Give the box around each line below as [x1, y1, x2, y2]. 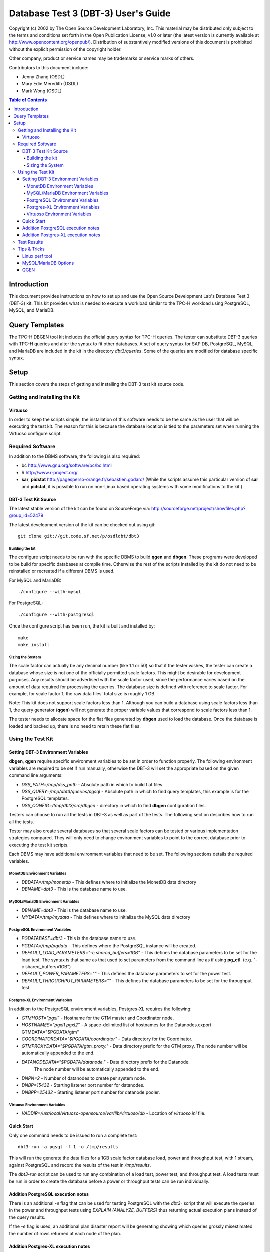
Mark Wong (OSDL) [21, 88, 62, 94]
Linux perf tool [22, 253, 52, 259]
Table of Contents [9, 97, 47, 103]
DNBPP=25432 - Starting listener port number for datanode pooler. [21, 1089, 160, 1095]
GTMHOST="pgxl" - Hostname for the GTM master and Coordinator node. [21, 1015, 174, 1021]
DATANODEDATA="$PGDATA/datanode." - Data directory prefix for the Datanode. [21, 1059, 190, 1065]
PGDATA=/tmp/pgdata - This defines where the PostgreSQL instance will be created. [21, 942, 197, 949]
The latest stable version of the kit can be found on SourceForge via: [9, 505, 151, 511]
